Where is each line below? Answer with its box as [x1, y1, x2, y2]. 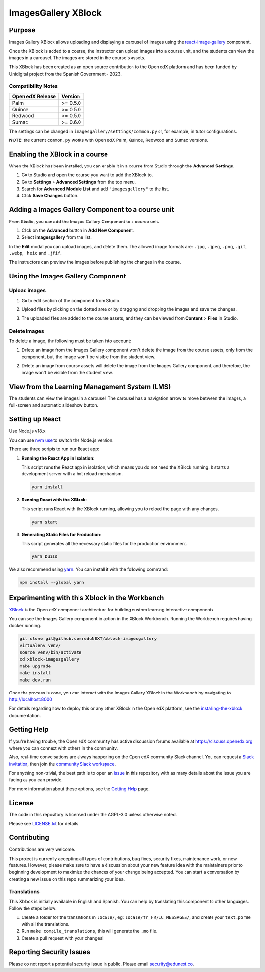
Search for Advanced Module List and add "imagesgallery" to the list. [21, 186, 169, 192]
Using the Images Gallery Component [9, 272, 126, 280]
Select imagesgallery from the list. [21, 234, 92, 240]
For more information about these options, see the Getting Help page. [9, 786, 150, 792]
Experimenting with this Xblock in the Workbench [9, 594, 164, 602]
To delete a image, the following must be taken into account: [9, 338, 132, 344]
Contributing [9, 833, 49, 842]
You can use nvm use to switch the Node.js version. [9, 437, 114, 443]
